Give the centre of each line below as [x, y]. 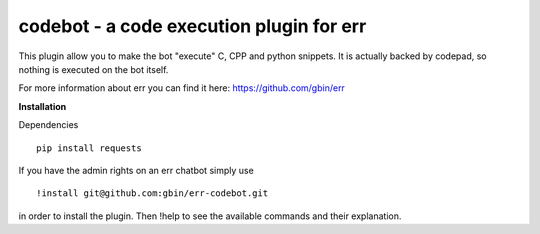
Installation [42, 106]
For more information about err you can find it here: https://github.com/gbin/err [181, 88]
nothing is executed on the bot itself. [93, 69]
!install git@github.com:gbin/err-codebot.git [152, 193]
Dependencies [48, 125]
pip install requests [89, 148]
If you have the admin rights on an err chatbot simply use [136, 170]
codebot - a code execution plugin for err [192, 26]
